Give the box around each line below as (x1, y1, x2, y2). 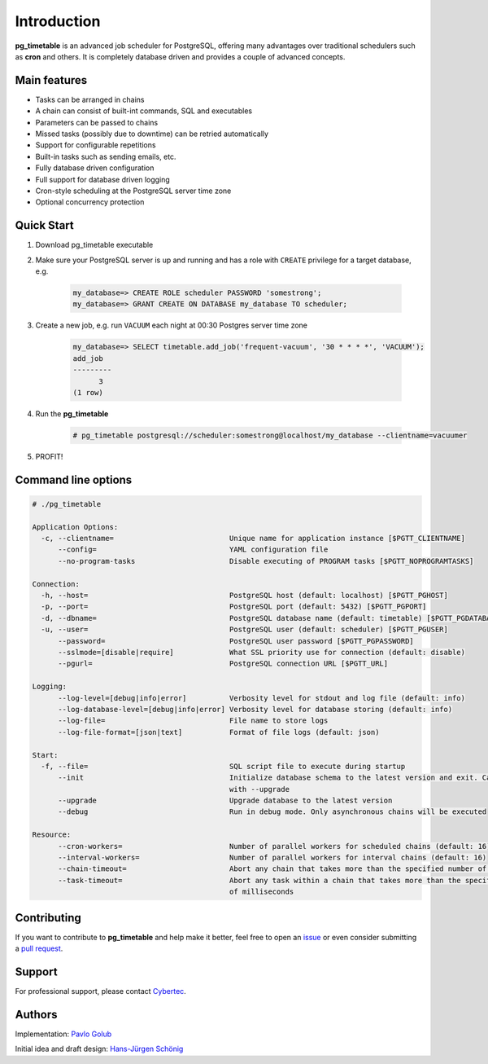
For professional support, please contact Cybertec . (15, 986, 186, 996)
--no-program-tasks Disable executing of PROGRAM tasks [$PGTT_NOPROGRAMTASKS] (58, 556, 474, 565)
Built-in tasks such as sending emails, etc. (35, 152, 176, 161)
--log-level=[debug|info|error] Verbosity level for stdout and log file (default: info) (58, 693, 465, 702)
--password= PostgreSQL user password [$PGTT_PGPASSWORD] (58, 636, 414, 645)
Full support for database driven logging (35, 174, 170, 184)
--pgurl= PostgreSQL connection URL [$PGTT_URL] (58, 659, 389, 668)
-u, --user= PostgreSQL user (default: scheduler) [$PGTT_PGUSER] (41, 625, 449, 635)
